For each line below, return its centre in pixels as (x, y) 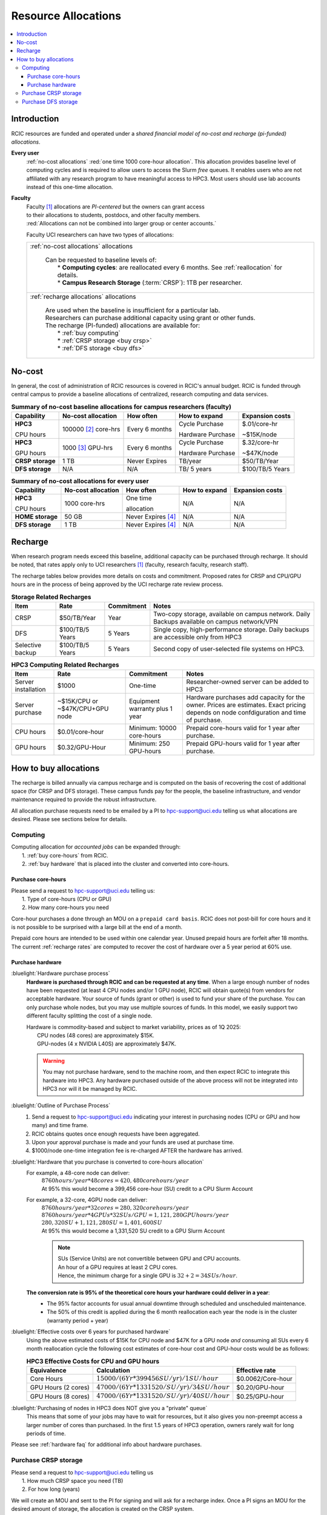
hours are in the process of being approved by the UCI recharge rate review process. (117, 584)
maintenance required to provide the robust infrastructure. (84, 799)
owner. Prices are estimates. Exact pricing (246, 705)
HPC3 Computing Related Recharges (65, 665)
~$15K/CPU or (78, 701)
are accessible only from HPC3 (198, 637)
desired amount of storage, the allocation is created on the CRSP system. (103, 1509)
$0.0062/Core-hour (265, 1379)
